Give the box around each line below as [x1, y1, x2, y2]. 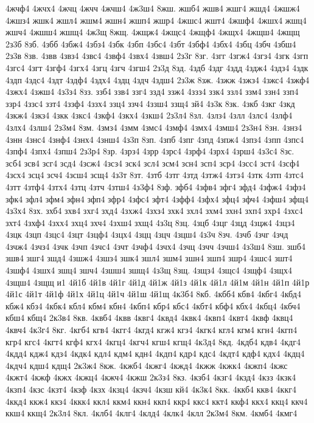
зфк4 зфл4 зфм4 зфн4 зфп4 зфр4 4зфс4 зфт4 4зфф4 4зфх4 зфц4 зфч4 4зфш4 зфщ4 [5, 192, 309, 205]
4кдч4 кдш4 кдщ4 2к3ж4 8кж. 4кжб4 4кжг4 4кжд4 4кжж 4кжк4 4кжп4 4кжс [5, 359, 288, 371]
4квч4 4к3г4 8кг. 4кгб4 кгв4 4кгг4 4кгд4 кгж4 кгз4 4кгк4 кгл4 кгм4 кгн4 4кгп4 [5, 323, 298, 336]
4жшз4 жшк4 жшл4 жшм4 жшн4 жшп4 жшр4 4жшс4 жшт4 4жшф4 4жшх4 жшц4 [5, 13, 307, 26]
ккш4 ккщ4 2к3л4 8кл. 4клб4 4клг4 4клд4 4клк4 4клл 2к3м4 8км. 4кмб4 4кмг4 [5, 407, 298, 419]
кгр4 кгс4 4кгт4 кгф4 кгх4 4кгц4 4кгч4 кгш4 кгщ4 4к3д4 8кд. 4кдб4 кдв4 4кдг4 [5, 335, 301, 348]
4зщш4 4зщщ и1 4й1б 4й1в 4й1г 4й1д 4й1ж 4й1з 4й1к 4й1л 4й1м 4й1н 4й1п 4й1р [5, 275, 310, 288]
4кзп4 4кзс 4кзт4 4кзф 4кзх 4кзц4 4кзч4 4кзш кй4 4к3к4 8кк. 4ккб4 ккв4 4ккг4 [5, 383, 296, 395]
